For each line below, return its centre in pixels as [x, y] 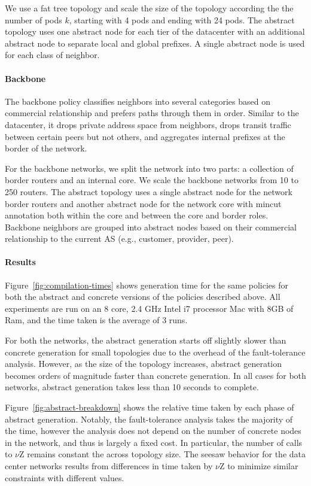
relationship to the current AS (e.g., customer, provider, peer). [119, 239]
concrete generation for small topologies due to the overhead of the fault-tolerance [155, 352]
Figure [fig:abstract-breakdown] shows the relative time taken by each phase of [150, 407]
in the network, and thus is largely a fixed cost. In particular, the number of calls [154, 442]
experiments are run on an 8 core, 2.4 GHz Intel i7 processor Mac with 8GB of [149, 308]
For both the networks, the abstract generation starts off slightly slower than [146, 340]
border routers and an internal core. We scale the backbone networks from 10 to [152, 180]
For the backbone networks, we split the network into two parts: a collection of [149, 168]
